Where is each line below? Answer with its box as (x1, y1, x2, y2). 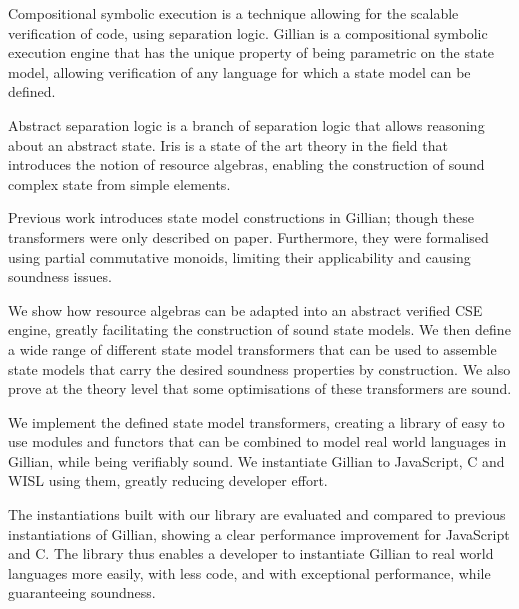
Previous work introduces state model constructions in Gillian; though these (8, 207, 475, 228)
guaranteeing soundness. (8, 582, 156, 603)
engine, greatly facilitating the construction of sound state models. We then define (8, 319, 511, 340)
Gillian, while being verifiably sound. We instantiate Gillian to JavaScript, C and (8, 450, 505, 471)
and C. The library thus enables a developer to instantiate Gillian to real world (8, 543, 494, 564)
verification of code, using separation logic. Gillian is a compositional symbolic (8, 22, 488, 43)
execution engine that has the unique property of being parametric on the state (8, 42, 495, 63)
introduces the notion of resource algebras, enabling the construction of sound (8, 154, 485, 175)
